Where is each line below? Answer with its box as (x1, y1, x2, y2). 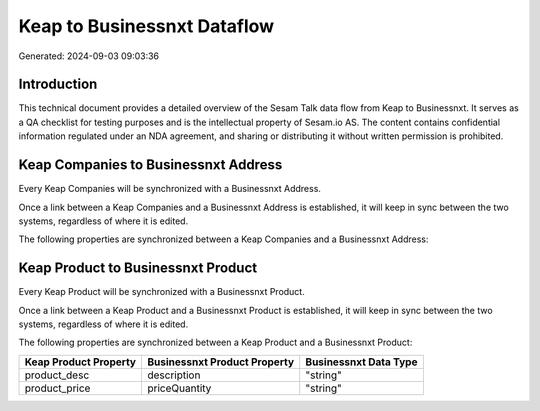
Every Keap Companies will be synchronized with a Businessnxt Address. (18, 183, 322, 195)
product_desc (24, 368, 90, 382)
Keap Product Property (24, 355, 137, 369)
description (146, 368, 201, 382)
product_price (24, 381, 91, 395)
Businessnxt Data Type (305, 355, 418, 369)
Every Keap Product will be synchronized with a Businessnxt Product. (18, 286, 305, 298)
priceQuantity (146, 381, 212, 395)
